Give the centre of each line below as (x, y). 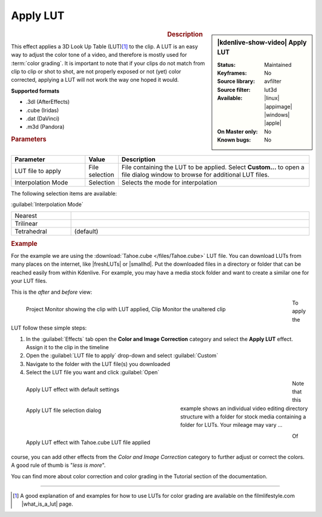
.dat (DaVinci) (43, 118)
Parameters (29, 139)
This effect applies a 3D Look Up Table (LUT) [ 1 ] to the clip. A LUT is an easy (104, 46)
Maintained (278, 64)
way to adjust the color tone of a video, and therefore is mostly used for (99, 55)
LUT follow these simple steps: (49, 328)
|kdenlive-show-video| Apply (262, 42)
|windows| (277, 115)
